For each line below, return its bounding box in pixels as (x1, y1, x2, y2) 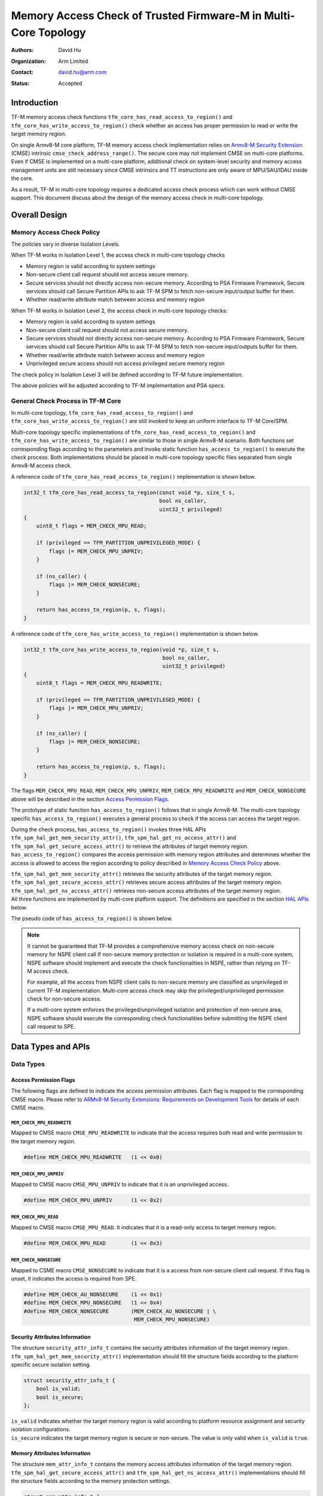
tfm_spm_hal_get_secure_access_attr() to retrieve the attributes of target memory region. (11, 843, 249, 850)
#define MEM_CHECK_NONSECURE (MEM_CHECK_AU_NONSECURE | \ (23, 1308, 217, 1315)
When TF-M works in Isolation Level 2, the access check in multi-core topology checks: (11, 307, 228, 314)
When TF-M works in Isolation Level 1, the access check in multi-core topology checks (11, 251, 226, 259)
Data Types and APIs (11, 1042, 90, 1052)
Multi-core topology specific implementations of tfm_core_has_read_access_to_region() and (11, 428, 256, 436)
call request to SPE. (27, 1023, 75, 1030)
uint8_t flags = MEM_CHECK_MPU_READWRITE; (36, 680, 163, 686)
